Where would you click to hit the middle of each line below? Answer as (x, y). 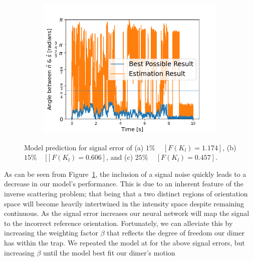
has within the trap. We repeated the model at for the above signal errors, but (124, 242)
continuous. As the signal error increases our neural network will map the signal (127, 213)
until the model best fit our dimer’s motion (109, 252)
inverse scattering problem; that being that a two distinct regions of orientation (126, 193)
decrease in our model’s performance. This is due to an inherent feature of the (124, 184)
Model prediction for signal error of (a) (84, 147)
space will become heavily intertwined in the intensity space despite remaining (124, 203)
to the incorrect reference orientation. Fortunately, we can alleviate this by (118, 223)
